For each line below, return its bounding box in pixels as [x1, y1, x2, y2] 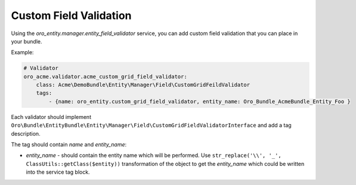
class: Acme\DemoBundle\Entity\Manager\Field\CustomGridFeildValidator [36, 81, 250, 89]
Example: [11, 49, 34, 56]
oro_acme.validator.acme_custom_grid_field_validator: [23, 73, 187, 80]
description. [11, 130, 41, 137]
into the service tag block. [26, 168, 90, 175]
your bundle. [11, 37, 42, 45]
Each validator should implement [11, 113, 92, 120]
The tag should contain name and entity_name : [11, 141, 127, 148]
